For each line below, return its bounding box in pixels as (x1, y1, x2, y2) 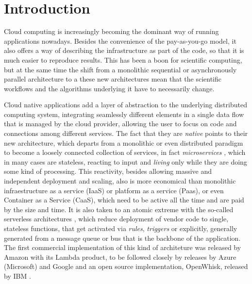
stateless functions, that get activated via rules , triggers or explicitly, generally (4, 223, 237, 233)
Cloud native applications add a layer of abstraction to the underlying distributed (4, 100, 247, 110)
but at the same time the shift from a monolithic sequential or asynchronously (4, 64, 237, 74)
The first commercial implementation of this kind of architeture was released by (4, 242, 241, 252)
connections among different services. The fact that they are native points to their (4, 128, 248, 138)
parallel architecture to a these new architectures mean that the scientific (4, 74, 221, 84)
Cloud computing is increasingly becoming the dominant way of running (4, 26, 219, 36)
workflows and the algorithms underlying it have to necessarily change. (4, 83, 215, 93)
